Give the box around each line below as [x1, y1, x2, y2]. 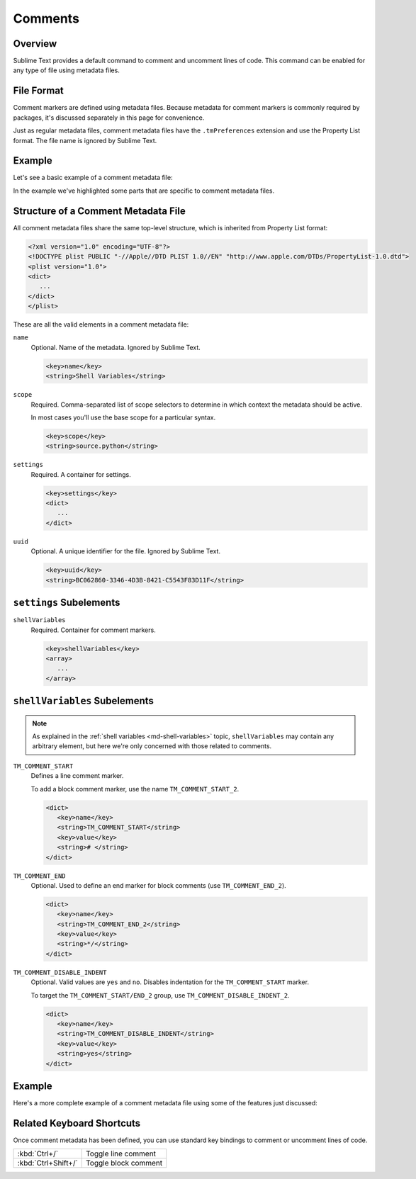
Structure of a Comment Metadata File [13, 205, 186, 217]
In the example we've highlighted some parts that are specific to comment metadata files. [13, 186, 275, 195]
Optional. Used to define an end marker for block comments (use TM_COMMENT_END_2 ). [30, 881, 286, 889]
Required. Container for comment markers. [30, 626, 156, 634]
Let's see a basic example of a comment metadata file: [13, 174, 173, 182]
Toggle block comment [86, 1158, 163, 1168]
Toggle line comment [86, 1149, 156, 1158]
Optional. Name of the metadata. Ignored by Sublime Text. [30, 343, 201, 351]
